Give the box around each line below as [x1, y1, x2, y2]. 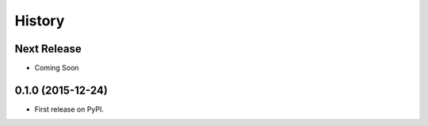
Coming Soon [34, 63, 79, 73]
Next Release [14, 42, 82, 55]
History [14, 12, 65, 29]
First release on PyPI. [34, 104, 105, 114]
